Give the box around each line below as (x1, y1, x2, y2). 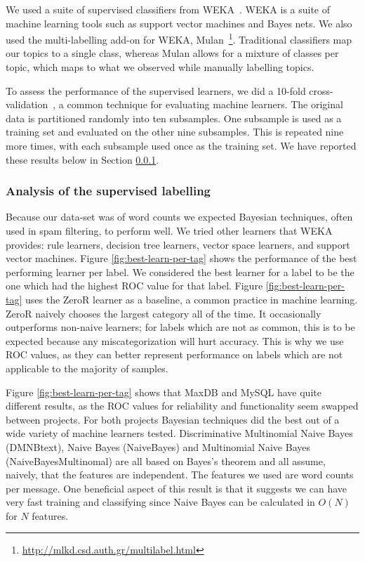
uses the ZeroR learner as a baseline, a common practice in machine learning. (25, 292, 358, 306)
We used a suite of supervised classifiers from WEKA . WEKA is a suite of (6, 2, 331, 16)
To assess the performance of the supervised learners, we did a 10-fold (6, 83, 306, 98)
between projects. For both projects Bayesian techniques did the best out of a (6, 412, 340, 426)
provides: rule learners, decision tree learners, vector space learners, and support (6, 237, 350, 251)
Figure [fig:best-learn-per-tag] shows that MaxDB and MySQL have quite (6, 384, 321, 399)
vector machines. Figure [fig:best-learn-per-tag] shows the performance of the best (6, 251, 357, 266)
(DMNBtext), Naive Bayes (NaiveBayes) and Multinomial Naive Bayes (6, 439, 310, 454)
